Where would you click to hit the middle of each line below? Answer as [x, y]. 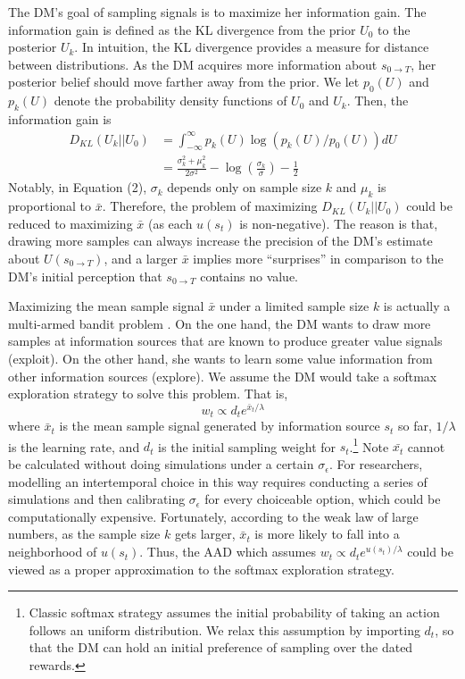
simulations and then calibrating [97, 499]
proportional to [50, 206]
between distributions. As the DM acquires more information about [193, 64]
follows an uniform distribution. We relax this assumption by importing [224, 629]
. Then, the [378, 101]
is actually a [417, 306]
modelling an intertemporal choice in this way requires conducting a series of [218, 481]
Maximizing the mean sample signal [106, 306]
